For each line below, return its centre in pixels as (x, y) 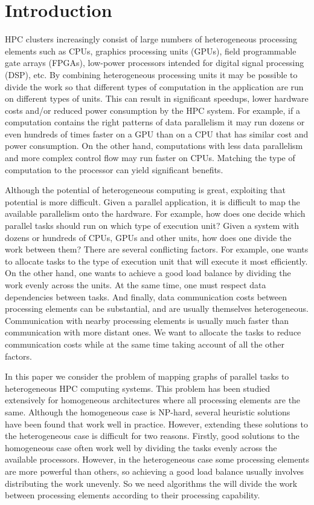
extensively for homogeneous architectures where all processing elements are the (153, 400)
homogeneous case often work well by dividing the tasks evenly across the (141, 447)
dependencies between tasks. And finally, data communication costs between (146, 296)
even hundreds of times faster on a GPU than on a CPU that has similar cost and (157, 134)
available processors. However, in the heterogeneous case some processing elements (157, 459)
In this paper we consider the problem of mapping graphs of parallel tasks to (147, 376)
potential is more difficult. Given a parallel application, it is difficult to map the (152, 201)
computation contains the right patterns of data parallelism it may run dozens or (155, 122)
